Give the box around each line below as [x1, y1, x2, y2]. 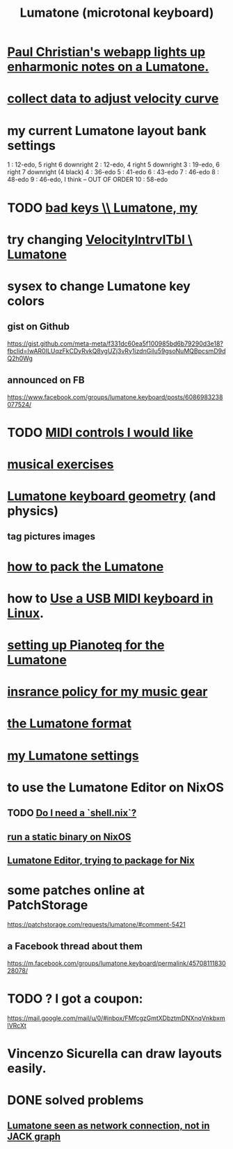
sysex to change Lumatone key [7, 278, 191, 294]
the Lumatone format [7, 716, 132, 732]
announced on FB [7, 374, 85, 386]
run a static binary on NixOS [7, 831, 131, 842]
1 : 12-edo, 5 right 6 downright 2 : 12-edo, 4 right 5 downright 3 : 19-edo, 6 [7, 160, 220, 169]
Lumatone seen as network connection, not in [7, 1120, 210, 1132]
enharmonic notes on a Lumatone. [7, 59, 209, 75]
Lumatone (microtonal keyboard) [19, 5, 214, 21]
